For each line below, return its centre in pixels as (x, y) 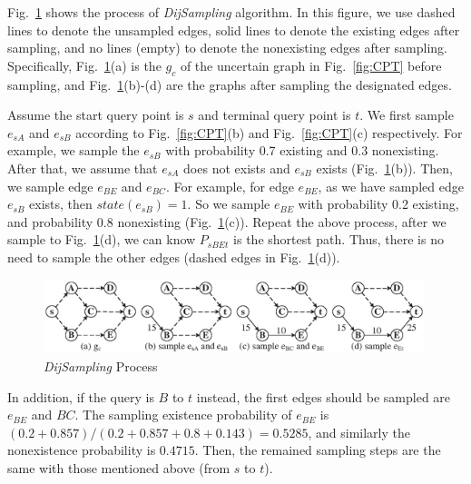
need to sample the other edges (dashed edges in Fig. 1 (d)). (174, 257)
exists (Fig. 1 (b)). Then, (384, 168)
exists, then (61, 204)
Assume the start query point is (96, 115)
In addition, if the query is (81, 396)
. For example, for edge (230, 186)
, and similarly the (359, 432)
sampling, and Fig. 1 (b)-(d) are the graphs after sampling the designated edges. (230, 84)
